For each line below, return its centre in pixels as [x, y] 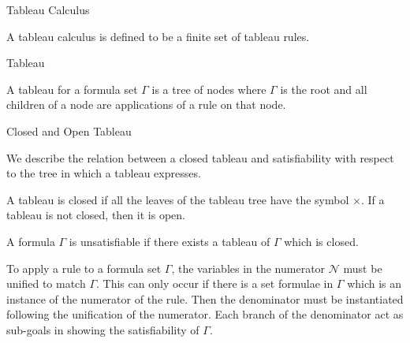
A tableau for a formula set [72, 89]
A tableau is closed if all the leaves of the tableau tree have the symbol [178, 199]
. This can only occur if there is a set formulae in [215, 283]
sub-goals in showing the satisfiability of [103, 329]
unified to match [46, 283]
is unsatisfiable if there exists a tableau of [170, 241]
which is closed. [321, 241]
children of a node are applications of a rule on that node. [146, 104]
